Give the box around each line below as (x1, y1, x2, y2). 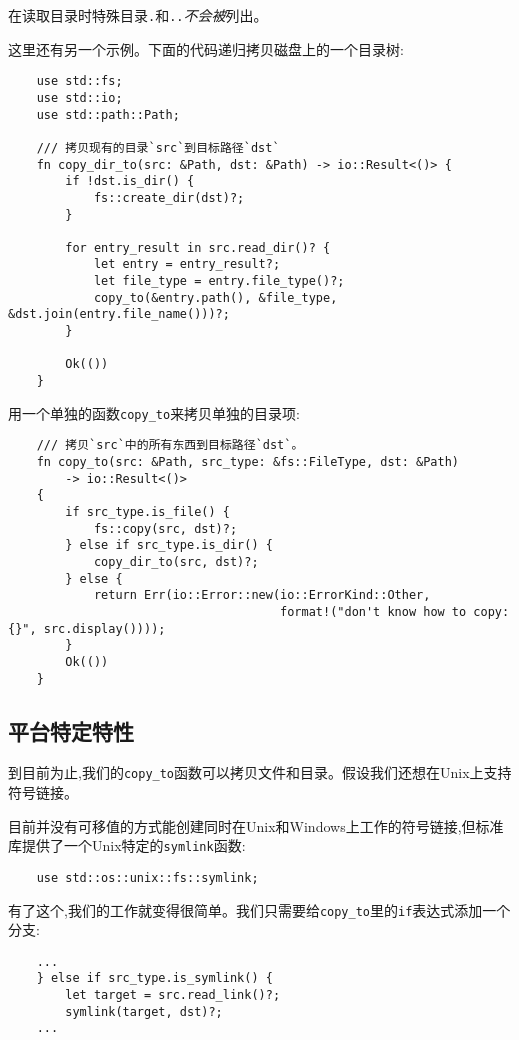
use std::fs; (36, 74, 123, 89)
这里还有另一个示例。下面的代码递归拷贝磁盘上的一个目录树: (8, 38, 404, 59)
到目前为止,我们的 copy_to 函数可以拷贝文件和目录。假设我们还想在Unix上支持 (8, 762, 512, 783)
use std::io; (36, 90, 123, 105)
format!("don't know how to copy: (280, 604, 510, 619)
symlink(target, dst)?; (65, 1004, 223, 1019)
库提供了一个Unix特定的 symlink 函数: (8, 835, 246, 856)
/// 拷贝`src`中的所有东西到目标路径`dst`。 (36, 438, 304, 453)
